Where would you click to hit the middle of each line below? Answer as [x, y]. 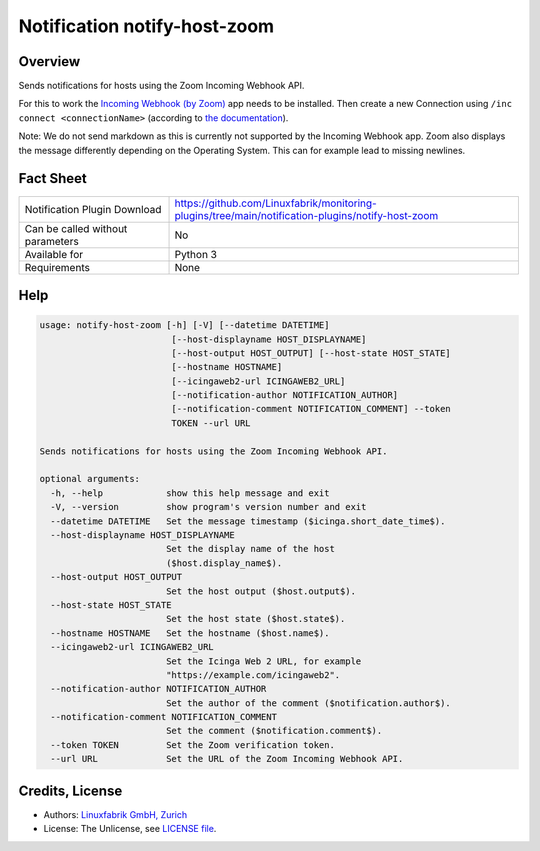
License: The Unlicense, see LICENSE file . [130, 829]
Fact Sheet [52, 178]
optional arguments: [89, 479]
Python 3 [195, 254]
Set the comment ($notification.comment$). [274, 731]
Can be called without [76, 228]
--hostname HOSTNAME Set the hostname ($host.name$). [190, 633]
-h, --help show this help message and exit [190, 493]
